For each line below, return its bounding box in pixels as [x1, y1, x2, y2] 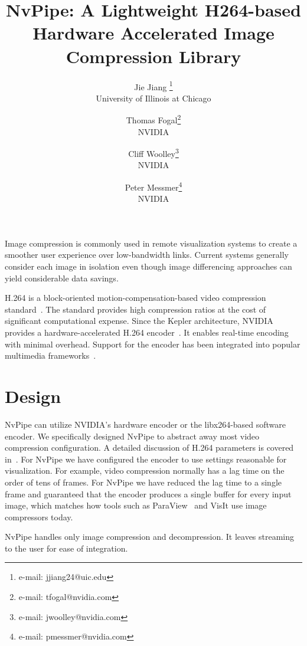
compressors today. [5, 510, 73, 523]
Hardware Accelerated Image [32, 21, 275, 45]
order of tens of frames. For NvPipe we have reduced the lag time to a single [5, 476, 282, 488]
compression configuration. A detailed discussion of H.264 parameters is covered [5, 441, 294, 454]
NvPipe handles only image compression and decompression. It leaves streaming [5, 530, 295, 543]
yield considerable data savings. [5, 271, 119, 284]
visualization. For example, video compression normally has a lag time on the [5, 464, 285, 477]
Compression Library [66, 44, 241, 68]
